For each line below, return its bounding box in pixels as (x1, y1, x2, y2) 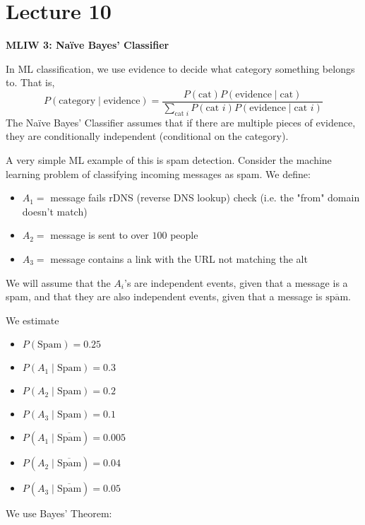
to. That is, (6, 75, 55, 90)
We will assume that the (6, 275, 111, 290)
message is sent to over (50, 228, 149, 242)
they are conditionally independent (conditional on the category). (6, 129, 289, 143)
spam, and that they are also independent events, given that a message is (6, 289, 323, 304)
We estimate (6, 312, 59, 327)
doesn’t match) (22, 203, 88, 218)
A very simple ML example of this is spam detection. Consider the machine (6, 152, 332, 167)
